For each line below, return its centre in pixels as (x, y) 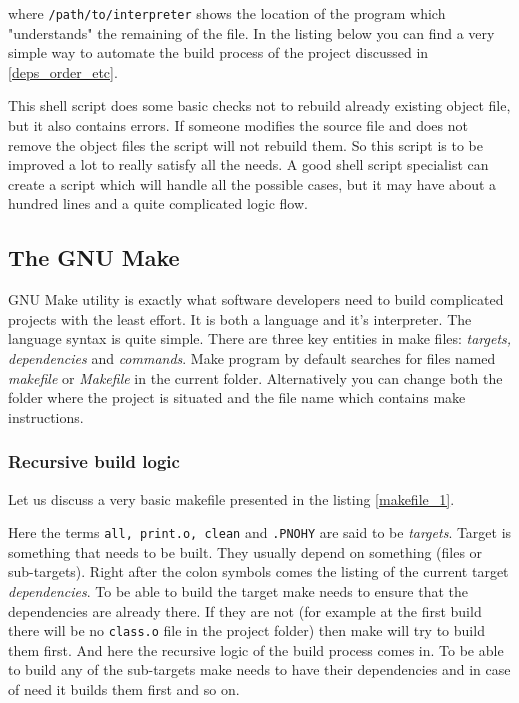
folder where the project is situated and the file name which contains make (237, 397)
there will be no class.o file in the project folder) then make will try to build (246, 630)
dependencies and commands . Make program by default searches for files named (252, 357)
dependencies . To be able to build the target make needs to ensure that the (238, 591)
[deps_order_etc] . (63, 71)
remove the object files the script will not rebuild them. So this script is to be (245, 144)
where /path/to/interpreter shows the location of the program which (227, 13)
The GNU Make (94, 257)
